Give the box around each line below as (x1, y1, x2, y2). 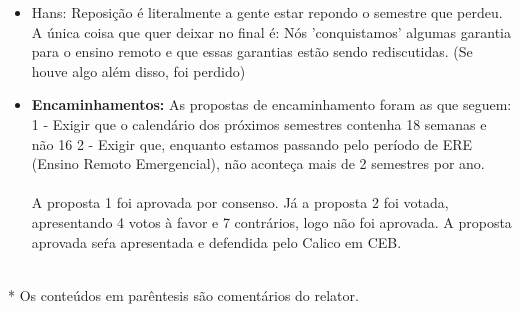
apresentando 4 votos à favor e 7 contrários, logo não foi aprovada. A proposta (31, 211, 512, 232)
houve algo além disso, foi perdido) (31, 60, 246, 81)
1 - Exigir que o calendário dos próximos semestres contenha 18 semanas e (31, 113, 487, 134)
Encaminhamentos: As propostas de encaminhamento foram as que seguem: (31, 94, 512, 115)
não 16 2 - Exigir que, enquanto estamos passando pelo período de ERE (31, 133, 473, 154)
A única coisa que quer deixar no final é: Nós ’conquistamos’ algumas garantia (31, 21, 512, 42)
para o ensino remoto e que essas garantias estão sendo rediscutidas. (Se (31, 41, 473, 62)
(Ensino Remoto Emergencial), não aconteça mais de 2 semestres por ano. (31, 153, 485, 174)
